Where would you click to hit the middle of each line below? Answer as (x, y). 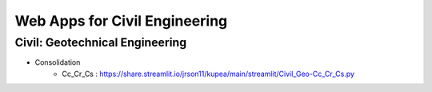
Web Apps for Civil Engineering (121, 21)
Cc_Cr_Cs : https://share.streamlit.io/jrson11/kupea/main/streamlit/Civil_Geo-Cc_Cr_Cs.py (208, 74)
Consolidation (58, 62)
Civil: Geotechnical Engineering (101, 42)
